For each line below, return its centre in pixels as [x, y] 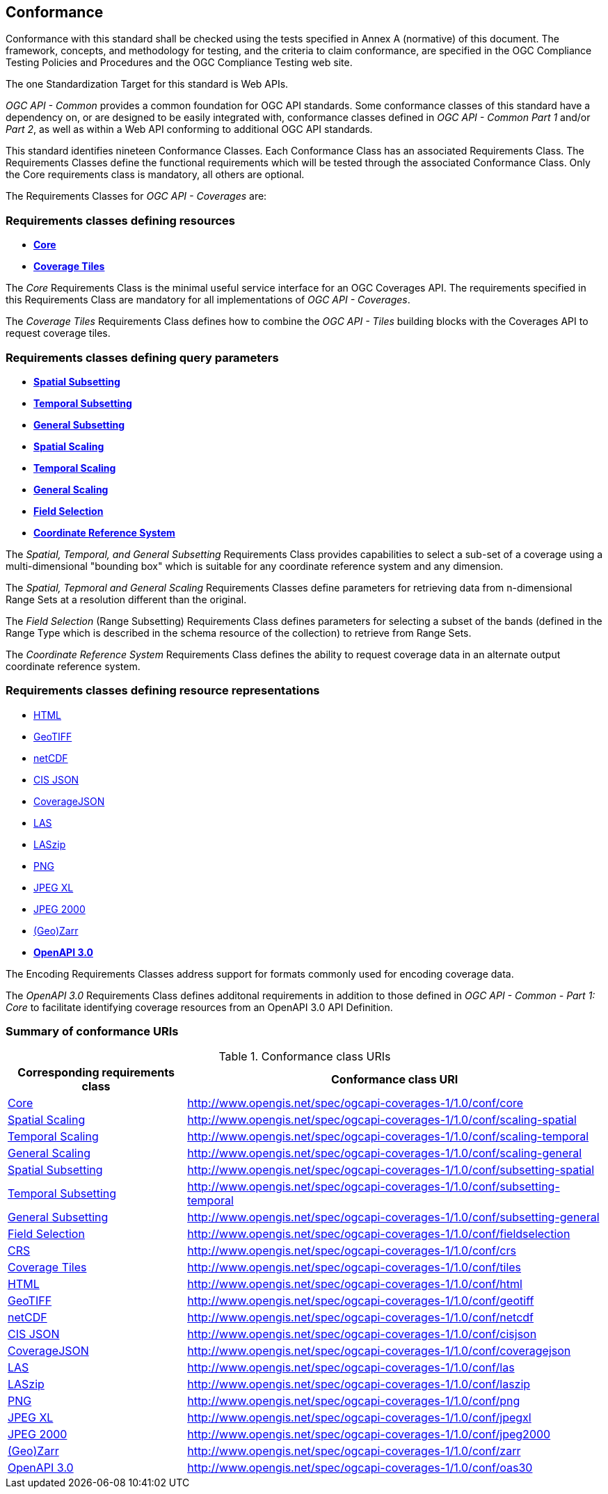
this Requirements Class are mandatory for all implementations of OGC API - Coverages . [208, 300]
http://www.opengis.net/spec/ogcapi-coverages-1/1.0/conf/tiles [354, 1267]
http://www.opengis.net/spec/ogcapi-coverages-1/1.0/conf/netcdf [361, 1318]
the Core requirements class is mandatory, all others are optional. [155, 175]
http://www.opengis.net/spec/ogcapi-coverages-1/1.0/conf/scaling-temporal [388, 1137]
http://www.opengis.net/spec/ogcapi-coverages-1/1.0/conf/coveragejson [379, 1351]
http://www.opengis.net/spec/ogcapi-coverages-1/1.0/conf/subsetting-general [393, 1217]
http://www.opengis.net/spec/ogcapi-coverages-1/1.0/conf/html [355, 1284]
